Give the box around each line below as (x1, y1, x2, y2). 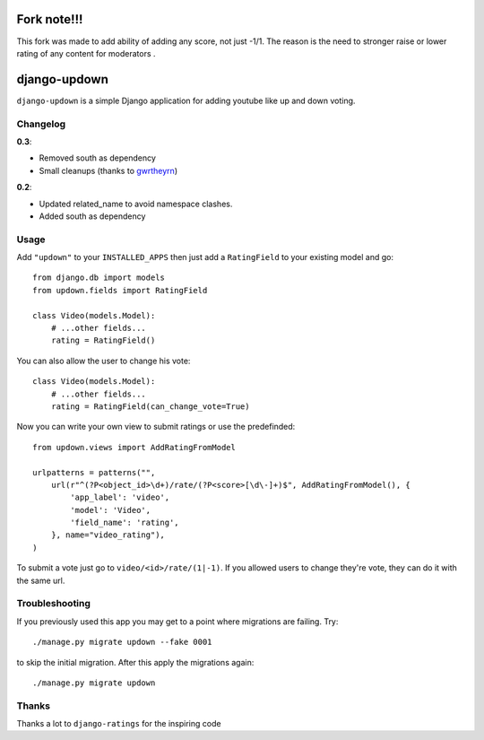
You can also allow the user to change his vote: (16, 355, 191, 366)
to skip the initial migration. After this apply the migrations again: (16, 657, 255, 667)
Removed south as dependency (39, 152, 157, 163)
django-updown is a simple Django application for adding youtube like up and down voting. (16, 95, 356, 106)
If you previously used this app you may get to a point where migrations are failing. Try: (16, 615, 339, 627)
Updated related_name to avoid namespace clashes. (39, 198, 233, 209)
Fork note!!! (16, 12, 83, 27)
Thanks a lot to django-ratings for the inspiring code (16, 718, 221, 729)
